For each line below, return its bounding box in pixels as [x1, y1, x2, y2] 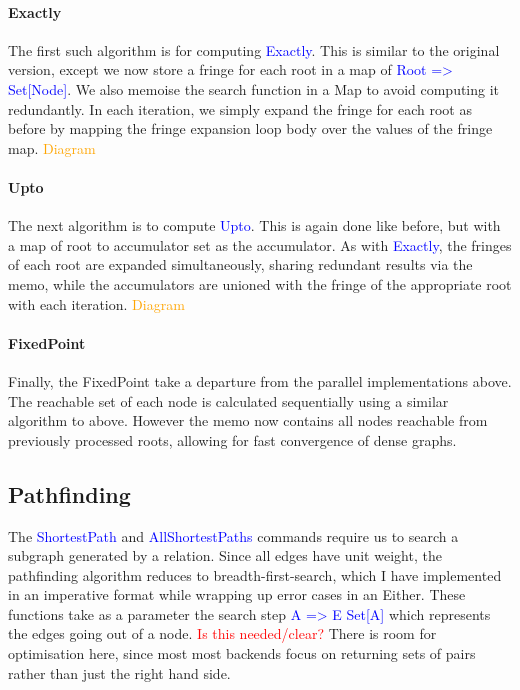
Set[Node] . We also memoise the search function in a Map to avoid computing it [8, 78, 500, 99]
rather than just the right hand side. [8, 662, 231, 683]
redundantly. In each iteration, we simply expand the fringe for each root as [8, 98, 472, 119]
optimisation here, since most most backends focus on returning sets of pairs [8, 643, 476, 664]
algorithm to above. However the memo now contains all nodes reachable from [8, 410, 488, 431]
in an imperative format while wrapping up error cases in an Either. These [8, 584, 466, 605]
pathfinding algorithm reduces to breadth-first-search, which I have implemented [8, 564, 502, 585]
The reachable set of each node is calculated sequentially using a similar [8, 390, 449, 411]
